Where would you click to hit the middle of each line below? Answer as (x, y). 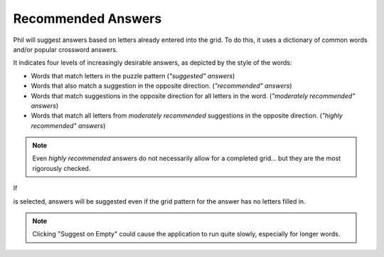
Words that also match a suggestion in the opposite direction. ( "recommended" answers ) (161, 86)
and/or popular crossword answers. (65, 49)
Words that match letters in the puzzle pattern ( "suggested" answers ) (133, 75)
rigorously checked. (62, 168)
